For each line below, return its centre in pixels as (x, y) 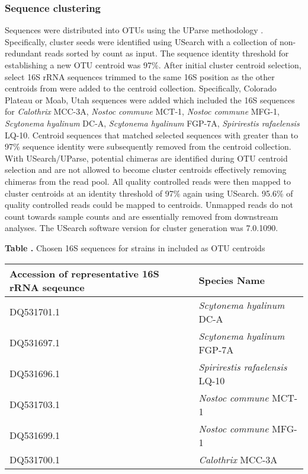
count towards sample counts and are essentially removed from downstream (142, 216)
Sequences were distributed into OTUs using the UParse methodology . (134, 30)
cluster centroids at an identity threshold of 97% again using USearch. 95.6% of (149, 193)
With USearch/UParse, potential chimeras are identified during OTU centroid (146, 158)
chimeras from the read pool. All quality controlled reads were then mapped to (148, 181)
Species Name (232, 280)
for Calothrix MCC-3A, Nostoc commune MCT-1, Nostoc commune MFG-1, (142, 111)
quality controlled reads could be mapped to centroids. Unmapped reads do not (149, 205)
